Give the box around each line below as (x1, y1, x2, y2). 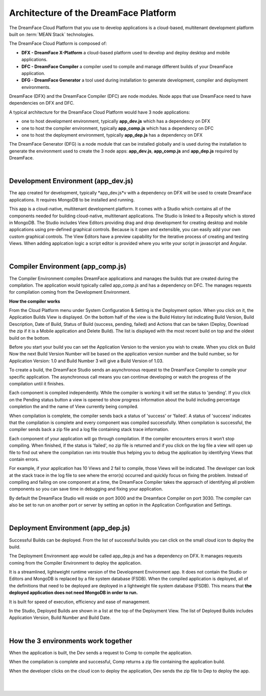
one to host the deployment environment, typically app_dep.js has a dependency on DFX (21, 132, 203, 138)
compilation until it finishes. (9, 381, 65, 387)
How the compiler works (9, 298, 61, 304)
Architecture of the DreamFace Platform (9, 7, 176, 18)
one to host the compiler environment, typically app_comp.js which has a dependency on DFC (21, 125, 214, 131)
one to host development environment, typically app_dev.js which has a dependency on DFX (21, 118, 210, 124)
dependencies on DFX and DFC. (9, 100, 75, 106)
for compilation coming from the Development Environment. (9, 289, 131, 295)
